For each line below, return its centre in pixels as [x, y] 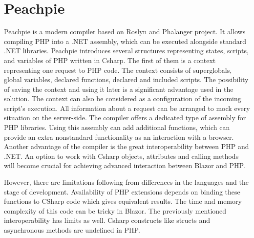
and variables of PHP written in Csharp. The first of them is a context [110, 60]
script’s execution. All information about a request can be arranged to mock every [127, 108]
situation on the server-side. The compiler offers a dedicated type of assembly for [125, 118]
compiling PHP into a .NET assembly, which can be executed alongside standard [125, 41]
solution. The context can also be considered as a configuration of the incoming [123, 98]
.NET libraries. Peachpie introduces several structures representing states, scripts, [126, 51]
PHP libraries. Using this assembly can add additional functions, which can [117, 127]
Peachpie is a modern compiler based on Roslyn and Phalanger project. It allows [125, 32]
